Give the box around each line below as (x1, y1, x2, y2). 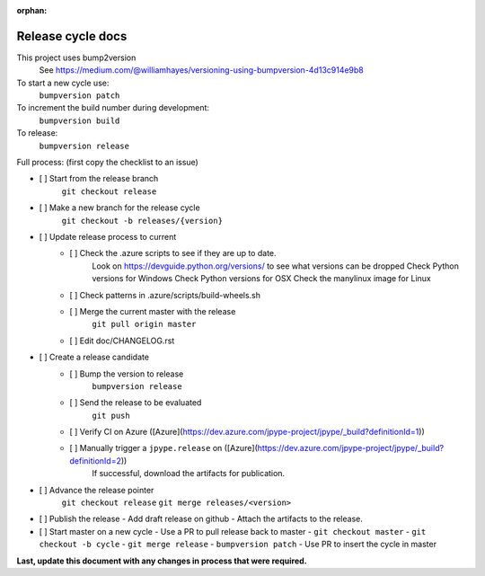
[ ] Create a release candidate (39, 351, 150, 363)
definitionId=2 (69, 455, 121, 466)
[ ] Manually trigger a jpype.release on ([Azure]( (69, 443, 258, 454)
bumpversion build (39, 115, 120, 126)
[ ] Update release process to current (39, 231, 177, 242)
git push (92, 410, 130, 421)
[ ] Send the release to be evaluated (69, 397, 202, 408)
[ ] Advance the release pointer (39, 484, 154, 495)
